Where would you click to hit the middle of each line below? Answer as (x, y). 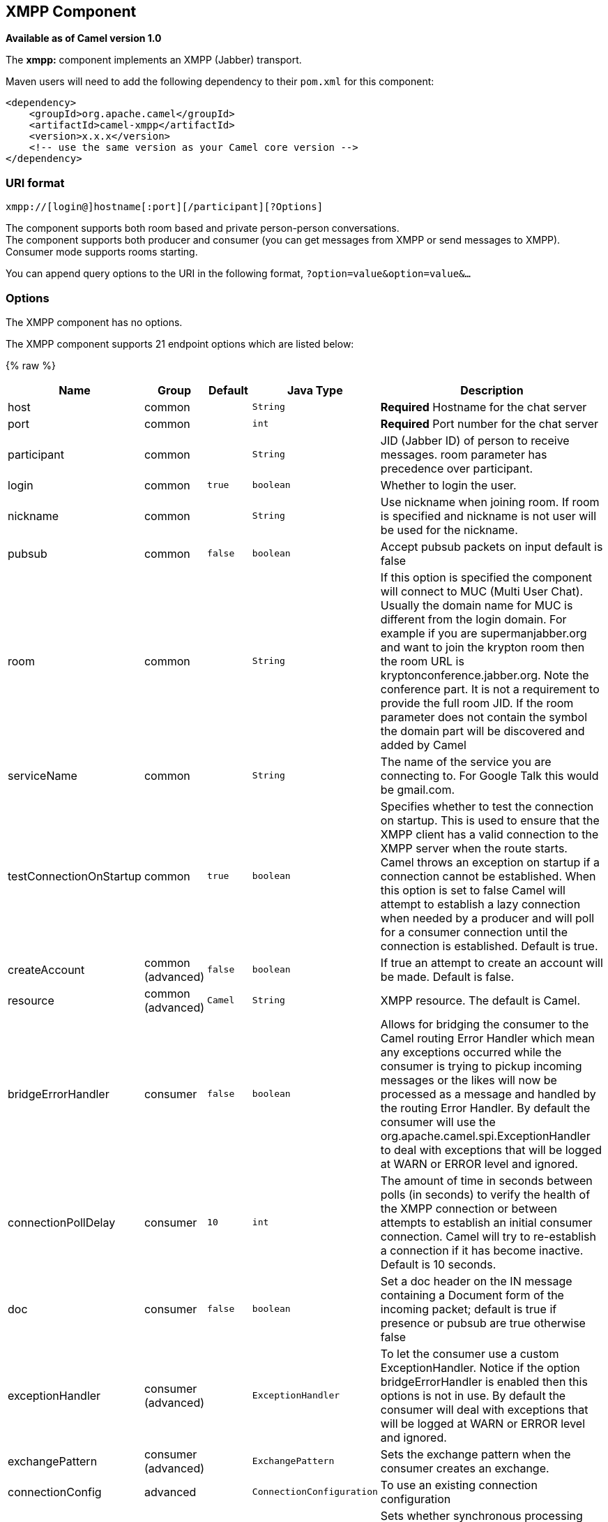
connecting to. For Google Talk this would (489, 775)
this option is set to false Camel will (473, 890)
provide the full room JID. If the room (477, 703)
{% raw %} (31, 365)
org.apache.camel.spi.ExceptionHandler (485, 1136)
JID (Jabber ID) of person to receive (475, 440)
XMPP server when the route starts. (474, 848)
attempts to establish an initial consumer (486, 1222)
